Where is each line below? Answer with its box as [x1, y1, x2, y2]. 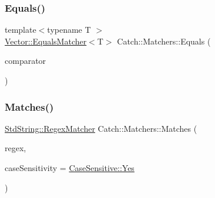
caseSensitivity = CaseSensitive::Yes [5, 162, 135, 173]
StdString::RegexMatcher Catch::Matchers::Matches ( [5, 122, 197, 134]
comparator [5, 54, 46, 67]
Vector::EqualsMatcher [5, 35, 87, 47]
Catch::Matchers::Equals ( [117, 35, 211, 47]
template [5, 23, 36, 36]
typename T [47, 23, 91, 36]
